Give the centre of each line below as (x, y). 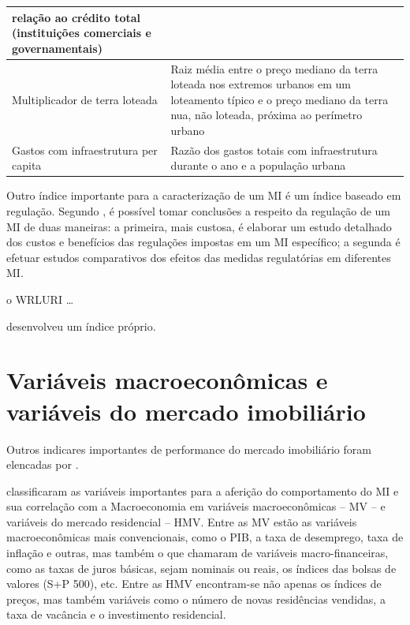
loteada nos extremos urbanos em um (261, 84)
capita (27, 165)
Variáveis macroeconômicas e (167, 380)
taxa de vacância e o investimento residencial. (116, 614)
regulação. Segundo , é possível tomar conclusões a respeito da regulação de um (199, 211)
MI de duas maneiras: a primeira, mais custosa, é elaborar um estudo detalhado (199, 226)
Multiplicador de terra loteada (85, 99)
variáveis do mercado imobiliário (186, 411)
